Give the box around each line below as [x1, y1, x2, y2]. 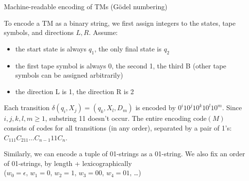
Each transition [4, 102, 50, 113]
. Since [222, 102, 242, 113]
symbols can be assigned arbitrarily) [15, 70, 123, 80]
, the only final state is [94, 43, 162, 53]
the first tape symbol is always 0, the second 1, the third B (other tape [15, 60, 227, 70]
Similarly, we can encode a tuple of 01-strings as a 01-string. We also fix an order [4, 148, 245, 159]
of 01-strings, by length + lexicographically [4, 158, 132, 168]
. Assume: [88, 27, 118, 37]
